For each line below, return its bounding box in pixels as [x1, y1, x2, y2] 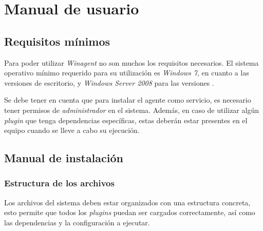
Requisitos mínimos [4, 33, 110, 49]
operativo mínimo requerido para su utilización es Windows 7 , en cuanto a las [4, 67, 249, 78]
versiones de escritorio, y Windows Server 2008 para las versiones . [4, 77, 214, 88]
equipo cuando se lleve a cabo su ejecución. [4, 125, 140, 136]
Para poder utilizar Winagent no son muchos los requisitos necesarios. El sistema [4, 57, 259, 68]
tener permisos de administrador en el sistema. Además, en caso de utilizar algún [4, 104, 259, 115]
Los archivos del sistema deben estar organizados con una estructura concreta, [4, 197, 251, 207]
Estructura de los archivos [4, 177, 115, 189]
